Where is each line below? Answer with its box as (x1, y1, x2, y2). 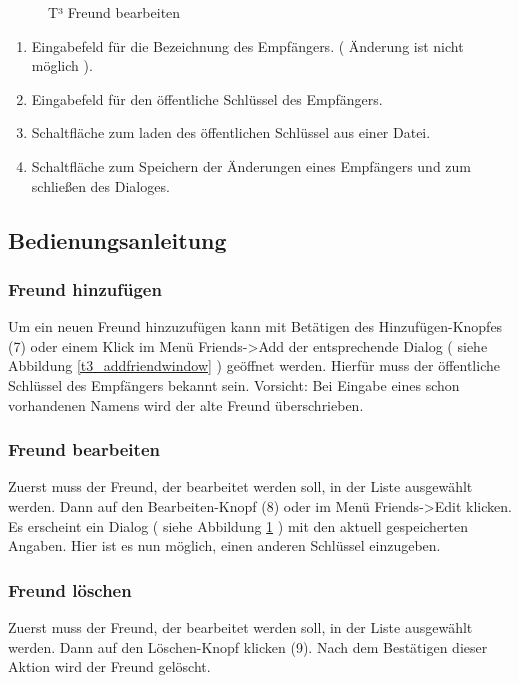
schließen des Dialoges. (31, 175, 170, 196)
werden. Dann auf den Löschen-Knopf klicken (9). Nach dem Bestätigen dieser (8, 636, 488, 657)
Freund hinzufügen (8, 276, 162, 301)
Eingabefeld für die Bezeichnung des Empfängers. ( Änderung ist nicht (31, 35, 464, 56)
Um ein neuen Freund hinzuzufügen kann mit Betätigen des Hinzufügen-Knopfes (8, 316, 503, 337)
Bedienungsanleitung (8, 224, 227, 255)
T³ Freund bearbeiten (48, 2, 181, 22)
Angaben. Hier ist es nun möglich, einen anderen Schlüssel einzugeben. (8, 535, 441, 556)
